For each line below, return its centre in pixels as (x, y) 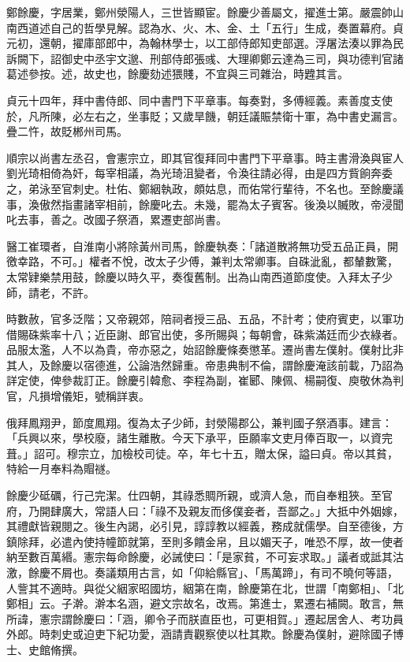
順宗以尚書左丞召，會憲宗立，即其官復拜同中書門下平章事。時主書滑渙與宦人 (205, 157)
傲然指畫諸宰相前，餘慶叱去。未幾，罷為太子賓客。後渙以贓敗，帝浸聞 (221, 204)
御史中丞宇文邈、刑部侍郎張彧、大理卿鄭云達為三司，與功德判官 (227, 58)
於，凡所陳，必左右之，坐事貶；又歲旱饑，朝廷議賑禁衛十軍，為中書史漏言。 (205, 115)
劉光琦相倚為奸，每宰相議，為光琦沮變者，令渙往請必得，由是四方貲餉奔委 (199, 173)
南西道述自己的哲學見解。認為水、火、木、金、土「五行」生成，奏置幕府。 (199, 27)
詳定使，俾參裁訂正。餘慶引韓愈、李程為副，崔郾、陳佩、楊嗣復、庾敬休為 (199, 380)
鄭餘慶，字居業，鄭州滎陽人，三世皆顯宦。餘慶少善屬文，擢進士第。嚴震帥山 (205, 12)
